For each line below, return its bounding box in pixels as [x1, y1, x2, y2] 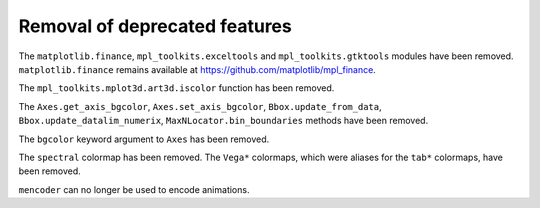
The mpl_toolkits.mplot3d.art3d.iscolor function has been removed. [18, 82, 335, 94]
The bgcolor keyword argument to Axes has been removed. [18, 133, 270, 145]
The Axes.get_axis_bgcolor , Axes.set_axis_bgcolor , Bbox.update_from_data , [18, 100, 382, 112]
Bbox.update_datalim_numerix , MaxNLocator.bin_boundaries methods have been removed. [18, 115, 429, 127]
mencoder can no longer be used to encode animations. [18, 183, 250, 195]
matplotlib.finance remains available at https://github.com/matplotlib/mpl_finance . [18, 63, 377, 75]
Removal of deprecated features [18, 15, 292, 37]
